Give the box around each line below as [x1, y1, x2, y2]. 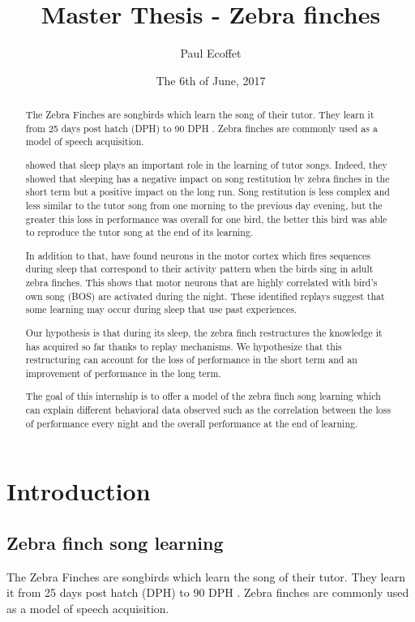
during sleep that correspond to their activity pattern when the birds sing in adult [25, 262, 374, 276]
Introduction [6, 474, 151, 508]
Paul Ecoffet [180, 45, 242, 62]
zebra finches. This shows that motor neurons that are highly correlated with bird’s [25, 276, 378, 290]
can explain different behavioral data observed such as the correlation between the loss [25, 403, 391, 417]
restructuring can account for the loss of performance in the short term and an [25, 353, 357, 367]
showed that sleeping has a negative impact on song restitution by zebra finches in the [25, 171, 390, 185]
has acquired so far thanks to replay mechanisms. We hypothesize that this [25, 339, 342, 353]
